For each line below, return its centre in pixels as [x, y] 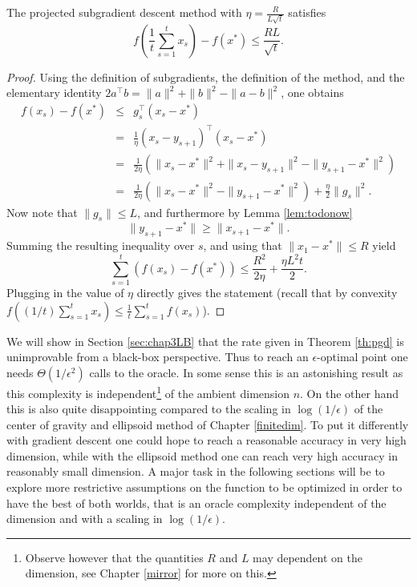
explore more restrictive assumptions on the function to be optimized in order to [204, 487]
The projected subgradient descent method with [124, 12]
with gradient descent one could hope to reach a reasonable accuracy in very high [206, 440]
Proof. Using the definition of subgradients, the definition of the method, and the [206, 76]
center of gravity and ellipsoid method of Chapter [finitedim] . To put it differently [208, 424]
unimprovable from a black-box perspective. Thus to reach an [158, 357]
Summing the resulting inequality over [101, 245]
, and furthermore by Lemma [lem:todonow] [245, 212]
